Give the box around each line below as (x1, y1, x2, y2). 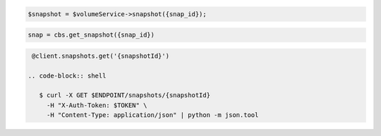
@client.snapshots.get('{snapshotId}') (32, 51, 169, 60)
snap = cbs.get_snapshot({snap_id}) (28, 31, 155, 39)
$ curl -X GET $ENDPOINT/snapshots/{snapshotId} (39, 92, 211, 99)
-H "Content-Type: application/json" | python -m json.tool (46, 111, 259, 119)
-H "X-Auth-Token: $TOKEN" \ (46, 101, 147, 109)
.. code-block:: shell (28, 71, 107, 80)
